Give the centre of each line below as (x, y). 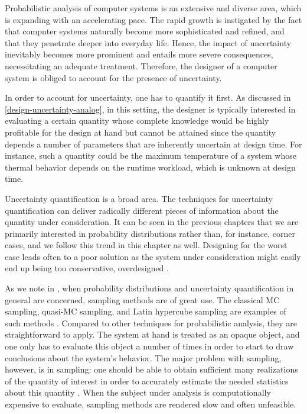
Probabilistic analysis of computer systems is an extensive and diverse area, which (153, 8)
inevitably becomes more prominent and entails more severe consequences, (139, 54)
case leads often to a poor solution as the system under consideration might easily (153, 256)
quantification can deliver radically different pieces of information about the (142, 210)
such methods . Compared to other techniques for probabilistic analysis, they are (151, 322)
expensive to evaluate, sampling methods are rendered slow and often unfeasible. (151, 404)
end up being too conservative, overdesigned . (87, 268)
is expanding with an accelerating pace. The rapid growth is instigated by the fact (153, 19)
